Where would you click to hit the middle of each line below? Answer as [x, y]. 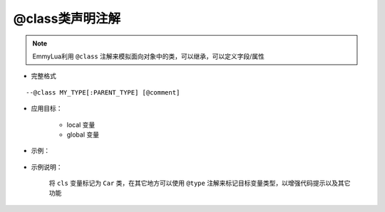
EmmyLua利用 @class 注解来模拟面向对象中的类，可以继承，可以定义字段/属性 [149, 56]
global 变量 [83, 134]
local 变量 [81, 124]
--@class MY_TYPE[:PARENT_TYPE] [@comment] [103, 92]
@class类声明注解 [67, 18]
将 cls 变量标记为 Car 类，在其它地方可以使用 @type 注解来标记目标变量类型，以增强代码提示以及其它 [200, 183]
